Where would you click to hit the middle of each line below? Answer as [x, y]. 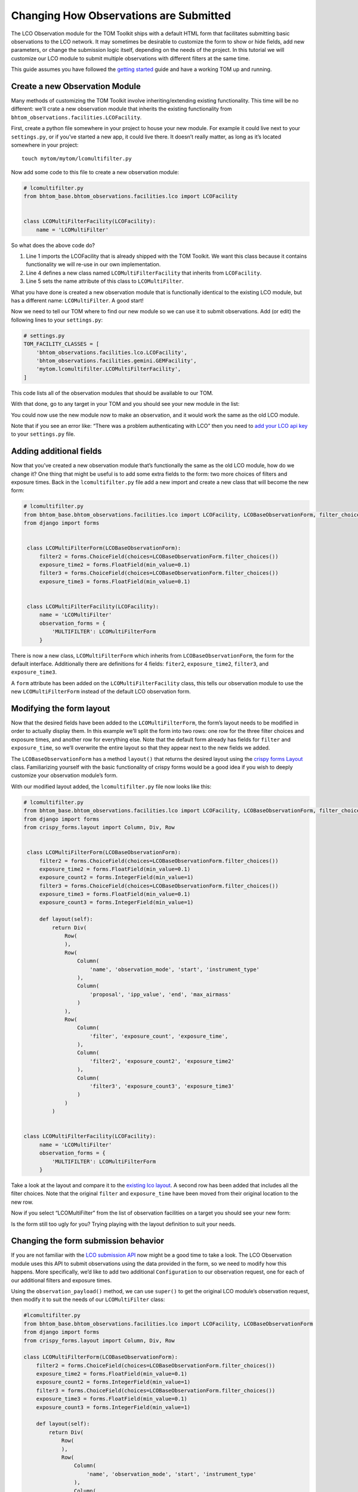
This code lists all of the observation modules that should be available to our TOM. [112, 393]
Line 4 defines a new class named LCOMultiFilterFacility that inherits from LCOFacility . [144, 273]
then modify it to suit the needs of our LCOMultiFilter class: [88, 1300]
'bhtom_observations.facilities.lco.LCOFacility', [112, 352]
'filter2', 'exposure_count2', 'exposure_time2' [162, 1061]
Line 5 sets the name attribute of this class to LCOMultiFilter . [105, 281]
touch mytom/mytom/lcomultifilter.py [77, 159]
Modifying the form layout [61, 708]
